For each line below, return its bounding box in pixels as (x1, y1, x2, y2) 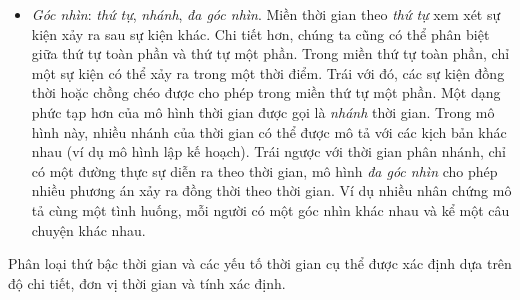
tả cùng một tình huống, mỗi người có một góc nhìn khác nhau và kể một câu (31, 199, 510, 220)
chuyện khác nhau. (31, 219, 146, 240)
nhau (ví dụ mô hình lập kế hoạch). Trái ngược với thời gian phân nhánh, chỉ (31, 141, 506, 162)
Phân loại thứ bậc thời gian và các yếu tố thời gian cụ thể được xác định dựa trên (8, 253, 512, 274)
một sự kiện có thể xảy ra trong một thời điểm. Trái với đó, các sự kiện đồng (31, 62, 505, 83)
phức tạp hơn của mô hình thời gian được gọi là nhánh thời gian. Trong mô (31, 101, 495, 122)
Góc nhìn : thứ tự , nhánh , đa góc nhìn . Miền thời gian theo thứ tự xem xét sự (31, 4, 501, 24)
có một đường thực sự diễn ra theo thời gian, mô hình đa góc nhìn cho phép (31, 160, 498, 181)
